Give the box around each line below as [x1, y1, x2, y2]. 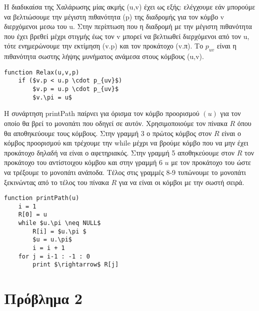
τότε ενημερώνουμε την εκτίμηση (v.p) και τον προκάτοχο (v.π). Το [4, 40, 203, 51]
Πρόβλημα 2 [4, 288, 82, 308]
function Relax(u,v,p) [4, 68, 79, 76]
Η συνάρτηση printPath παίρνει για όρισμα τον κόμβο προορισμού [4, 108, 199, 118]
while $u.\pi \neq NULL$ [18, 219, 101, 227]
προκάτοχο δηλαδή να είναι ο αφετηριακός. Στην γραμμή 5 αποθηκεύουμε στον [4, 147, 235, 157]
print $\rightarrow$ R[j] [32, 261, 119, 268]
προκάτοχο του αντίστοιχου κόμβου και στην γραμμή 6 [4, 157, 162, 167]
